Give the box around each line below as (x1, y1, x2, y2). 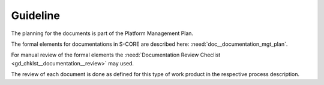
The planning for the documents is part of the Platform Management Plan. (11, 30, 194, 37)
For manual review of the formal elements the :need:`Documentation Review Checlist (11, 51, 221, 59)
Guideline (11, 9, 60, 22)
